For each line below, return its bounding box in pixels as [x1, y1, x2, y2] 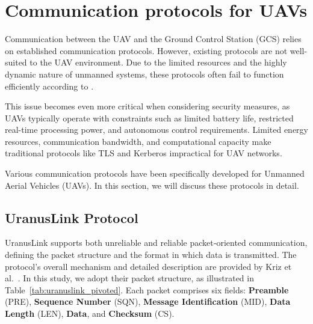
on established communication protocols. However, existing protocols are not [5, 44, 288, 57]
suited [5, 56, 27, 69]
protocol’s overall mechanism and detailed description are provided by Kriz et [5, 260, 292, 272]
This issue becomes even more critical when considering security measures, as [5, 100, 290, 112]
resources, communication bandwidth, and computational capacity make [5, 135, 271, 147]
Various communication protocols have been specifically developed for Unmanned [5, 167, 305, 180]
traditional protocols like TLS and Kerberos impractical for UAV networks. [5, 147, 282, 159]
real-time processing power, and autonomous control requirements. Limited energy [5, 123, 308, 136]
